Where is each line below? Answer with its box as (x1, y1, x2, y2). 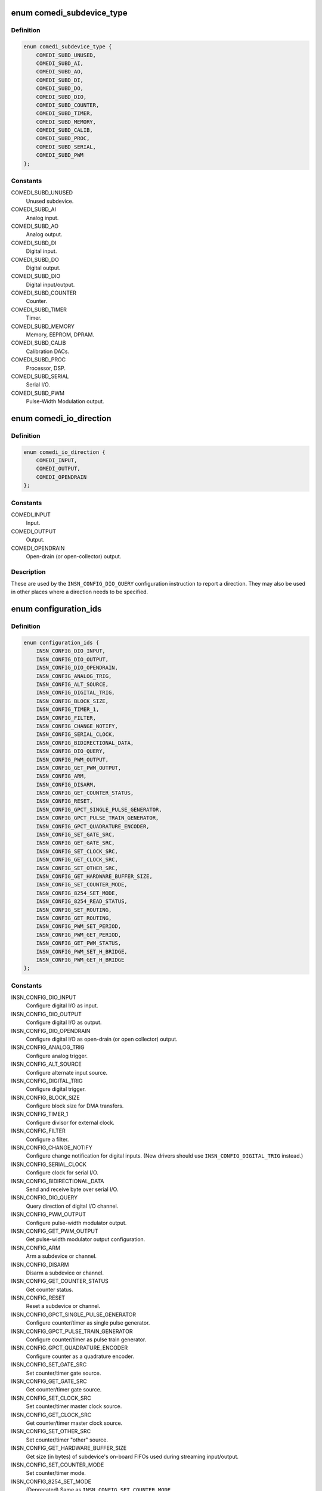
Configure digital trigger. (26, 1085, 86, 1093)
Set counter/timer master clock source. (26, 1403, 122, 1410)
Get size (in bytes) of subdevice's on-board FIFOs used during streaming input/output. (26, 1453, 239, 1460)
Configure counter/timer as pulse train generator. (26, 1336, 147, 1343)
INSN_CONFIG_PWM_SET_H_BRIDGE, (36, 948, 128, 955)
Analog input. (26, 214, 59, 221)
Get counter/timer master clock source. (26, 1419, 123, 1427)
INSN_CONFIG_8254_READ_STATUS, (36, 898, 128, 905)
